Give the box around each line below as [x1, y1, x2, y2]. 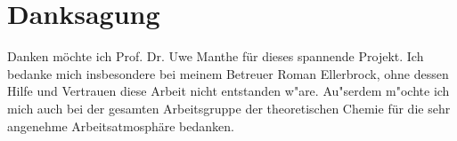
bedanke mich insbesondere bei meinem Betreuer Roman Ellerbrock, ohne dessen [7, 64, 449, 82]
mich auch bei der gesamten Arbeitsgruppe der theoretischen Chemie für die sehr [7, 98, 451, 117]
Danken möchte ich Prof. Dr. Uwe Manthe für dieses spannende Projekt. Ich [7, 47, 424, 66]
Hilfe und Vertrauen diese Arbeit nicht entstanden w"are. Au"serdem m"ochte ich [7, 82, 450, 100]
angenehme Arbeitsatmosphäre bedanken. [7, 116, 234, 135]
